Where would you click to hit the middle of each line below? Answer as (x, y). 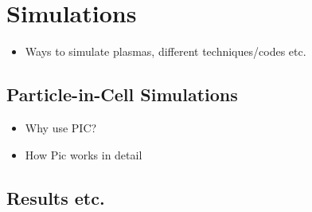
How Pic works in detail (84, 154)
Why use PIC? (61, 127)
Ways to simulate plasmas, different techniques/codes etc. (166, 51)
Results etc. (56, 197)
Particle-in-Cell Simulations (122, 94)
